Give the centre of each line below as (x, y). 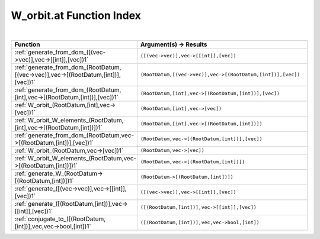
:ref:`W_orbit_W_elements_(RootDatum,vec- (76, 158)
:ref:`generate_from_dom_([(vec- (60, 52)
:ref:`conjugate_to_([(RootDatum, (60, 219)
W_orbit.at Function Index (76, 15)
